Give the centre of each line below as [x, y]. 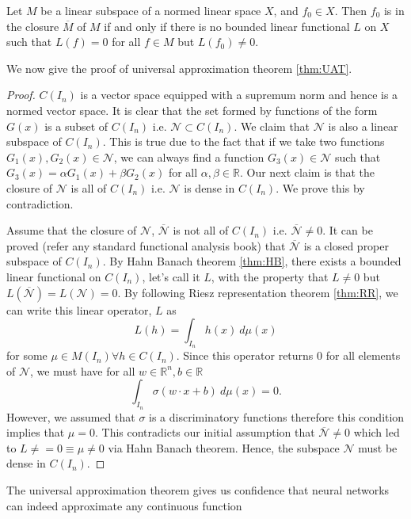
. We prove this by [320, 187]
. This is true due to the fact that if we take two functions [244, 141]
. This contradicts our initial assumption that [205, 432]
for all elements [363, 355]
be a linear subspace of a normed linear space [151, 10]
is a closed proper [346, 245]
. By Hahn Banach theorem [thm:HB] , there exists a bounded [252, 261]
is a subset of [76, 126]
